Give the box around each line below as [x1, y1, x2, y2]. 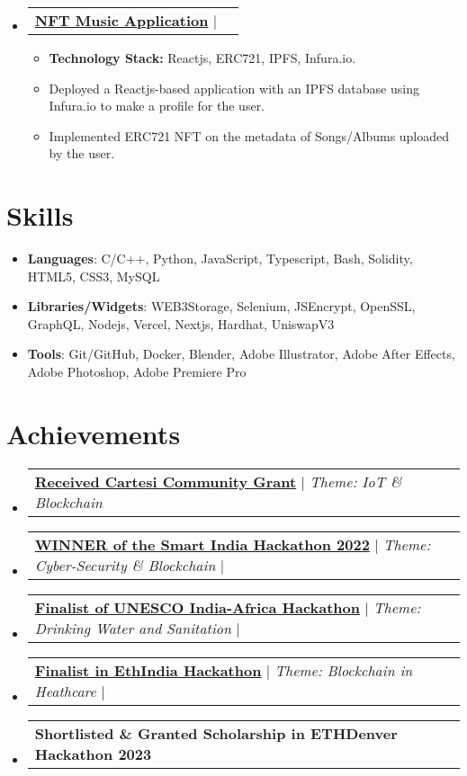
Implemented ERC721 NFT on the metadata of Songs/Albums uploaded [49, 126, 450, 145]
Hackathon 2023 [34, 743, 152, 764]
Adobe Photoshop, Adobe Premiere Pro [27, 362, 247, 381]
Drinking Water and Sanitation [34, 617, 231, 638]
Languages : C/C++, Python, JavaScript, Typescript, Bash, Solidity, [27, 249, 413, 268]
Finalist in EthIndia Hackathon [34, 659, 262, 681]
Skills [6, 197, 74, 234]
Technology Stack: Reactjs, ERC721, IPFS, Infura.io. [49, 49, 356, 67]
